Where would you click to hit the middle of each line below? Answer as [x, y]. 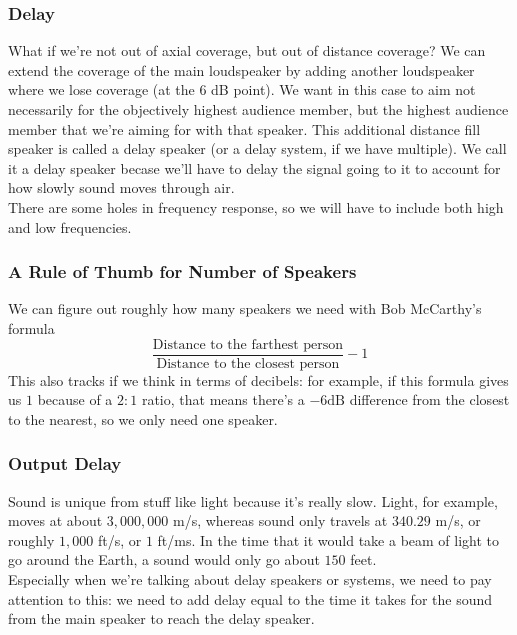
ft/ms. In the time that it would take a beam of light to [328, 539]
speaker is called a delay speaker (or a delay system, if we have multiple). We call [257, 148]
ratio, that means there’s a [223, 399]
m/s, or [458, 520]
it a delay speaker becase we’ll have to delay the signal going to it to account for [254, 167]
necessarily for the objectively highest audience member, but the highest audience [258, 109]
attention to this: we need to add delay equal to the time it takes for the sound [250, 598]
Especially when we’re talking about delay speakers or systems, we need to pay [250, 579]
